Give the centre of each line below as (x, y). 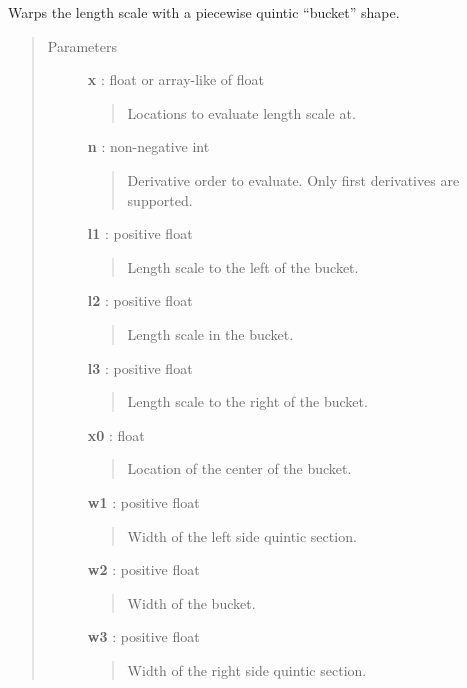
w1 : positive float (143, 501)
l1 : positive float (140, 233)
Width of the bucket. (191, 602)
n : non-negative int (148, 146)
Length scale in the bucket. (210, 333)
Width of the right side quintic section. (247, 669)
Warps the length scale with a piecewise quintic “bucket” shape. (204, 12)
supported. (160, 199)
